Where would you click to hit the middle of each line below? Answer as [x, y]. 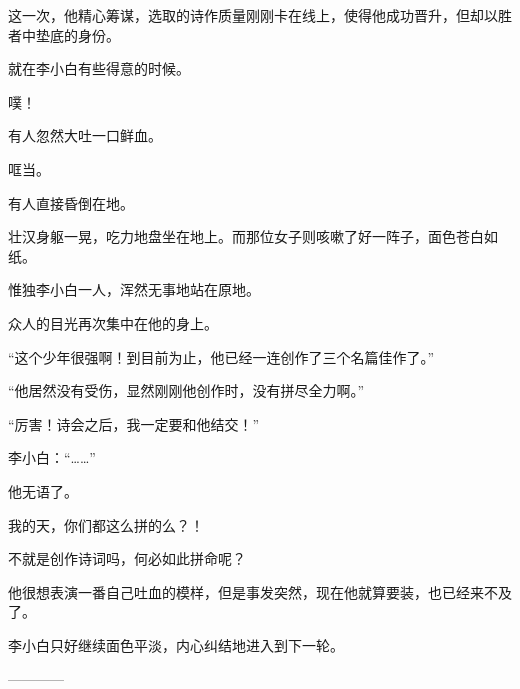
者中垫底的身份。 [64, 34]
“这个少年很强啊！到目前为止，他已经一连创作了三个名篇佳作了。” [221, 356]
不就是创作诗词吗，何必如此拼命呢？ [127, 558]
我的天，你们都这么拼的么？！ [106, 524]
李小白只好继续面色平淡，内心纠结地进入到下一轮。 [176, 644]
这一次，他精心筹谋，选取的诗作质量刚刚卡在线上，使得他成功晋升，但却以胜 [260, 15]
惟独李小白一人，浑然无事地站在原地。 [134, 289]
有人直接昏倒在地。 [71, 202]
